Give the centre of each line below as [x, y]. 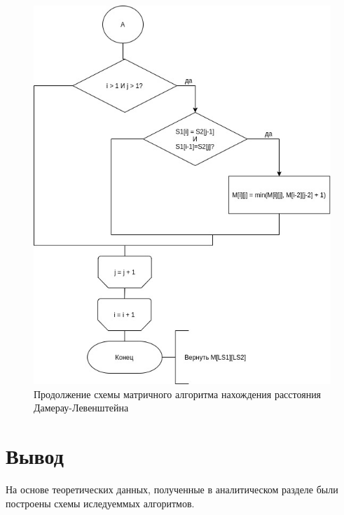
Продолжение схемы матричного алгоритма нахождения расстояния [178, 394]
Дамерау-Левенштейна [81, 408]
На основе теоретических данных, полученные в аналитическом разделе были [172, 489]
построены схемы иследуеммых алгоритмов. [100, 503]
